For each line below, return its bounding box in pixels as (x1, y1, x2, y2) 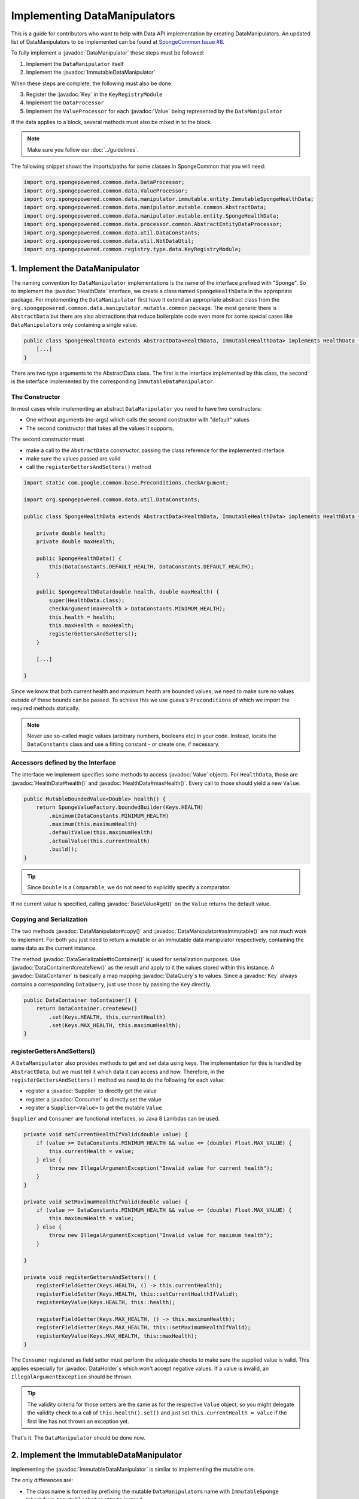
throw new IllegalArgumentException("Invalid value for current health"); (48, 1165, 273, 1172)
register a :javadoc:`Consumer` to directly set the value (26, 1095, 162, 1103)
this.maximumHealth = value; (48, 1215, 135, 1222)
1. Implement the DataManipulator (11, 263, 140, 273)
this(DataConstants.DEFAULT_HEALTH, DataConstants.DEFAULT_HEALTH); (48, 564, 254, 570)
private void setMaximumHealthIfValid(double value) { (23, 1198, 188, 1205)
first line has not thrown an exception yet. (27, 1417, 130, 1425)
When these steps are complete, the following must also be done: (11, 80, 173, 87)
